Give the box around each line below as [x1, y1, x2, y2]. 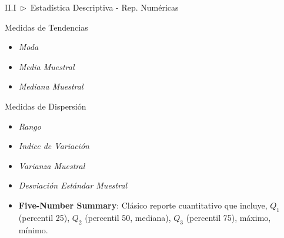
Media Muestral [18, 60, 75, 72]
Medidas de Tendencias [5, 21, 88, 33]
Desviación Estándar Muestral [18, 179, 128, 191]
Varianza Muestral [18, 159, 85, 171]
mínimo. [18, 223, 48, 236]
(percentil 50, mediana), [85, 211, 171, 223]
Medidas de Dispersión [5, 100, 86, 112]
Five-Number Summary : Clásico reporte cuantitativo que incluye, [18, 199, 268, 211]
